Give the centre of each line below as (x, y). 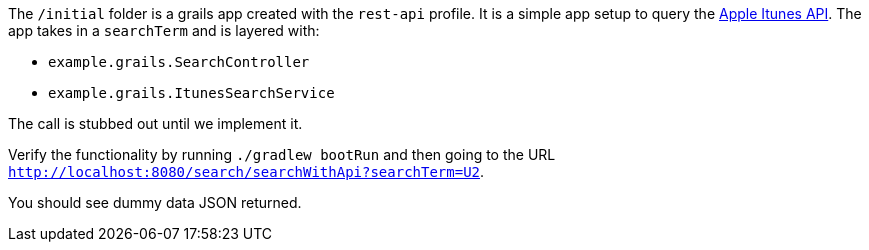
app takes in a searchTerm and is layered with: (164, 30)
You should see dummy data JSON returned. (155, 202)
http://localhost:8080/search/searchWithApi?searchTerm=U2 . (246, 171)
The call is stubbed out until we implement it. (155, 123)
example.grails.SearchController (179, 62)
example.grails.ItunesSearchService (191, 93)
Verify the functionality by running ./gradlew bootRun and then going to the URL (282, 154)
